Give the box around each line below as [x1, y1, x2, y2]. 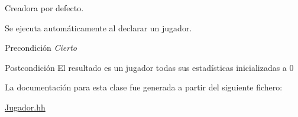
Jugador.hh [5, 100, 46, 113]
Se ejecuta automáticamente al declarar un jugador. [5, 21, 192, 34]
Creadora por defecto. [5, 2, 84, 14]
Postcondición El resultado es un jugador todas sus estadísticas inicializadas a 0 [5, 61, 294, 73]
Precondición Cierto [5, 41, 77, 54]
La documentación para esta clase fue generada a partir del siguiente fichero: [5, 81, 283, 93]
